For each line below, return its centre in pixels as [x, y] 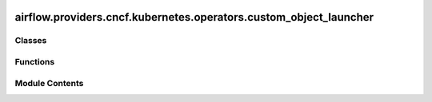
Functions [35, 61]
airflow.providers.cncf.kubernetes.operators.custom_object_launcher [194, 17]
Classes [31, 41]
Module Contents [49, 83]
